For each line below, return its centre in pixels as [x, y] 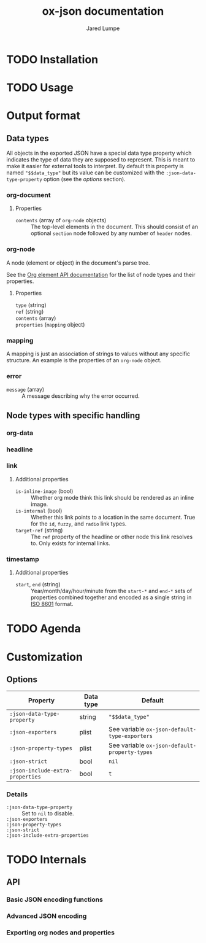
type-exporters [131, 736]
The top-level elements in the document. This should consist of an [114, 227]
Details [17, 794]
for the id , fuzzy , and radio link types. [78, 524]
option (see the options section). [85, 179]
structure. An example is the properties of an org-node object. [84, 360]
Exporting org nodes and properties [61, 933]
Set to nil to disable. [48, 813]
